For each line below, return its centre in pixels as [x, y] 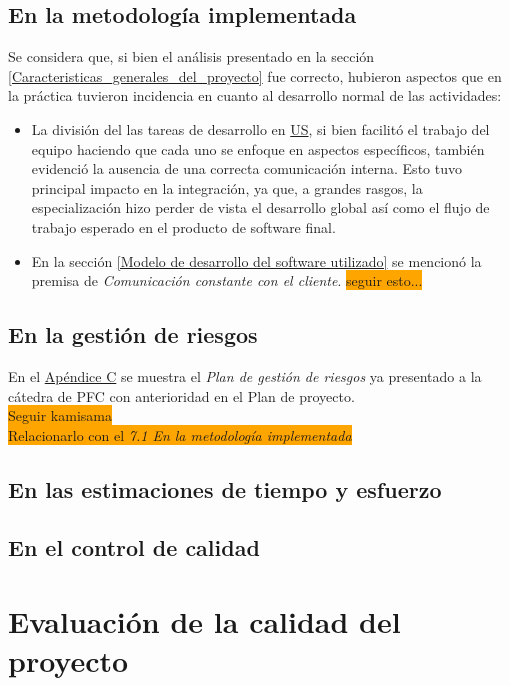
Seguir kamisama [60, 415]
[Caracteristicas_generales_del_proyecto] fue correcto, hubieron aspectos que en [255, 75]
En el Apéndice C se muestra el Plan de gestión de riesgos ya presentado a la [245, 375]
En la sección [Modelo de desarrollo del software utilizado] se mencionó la [256, 260]
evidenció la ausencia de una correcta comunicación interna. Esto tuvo [246, 168]
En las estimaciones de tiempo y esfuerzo [225, 488]
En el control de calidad [134, 547]
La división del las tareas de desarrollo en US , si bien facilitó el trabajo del [260, 128]
